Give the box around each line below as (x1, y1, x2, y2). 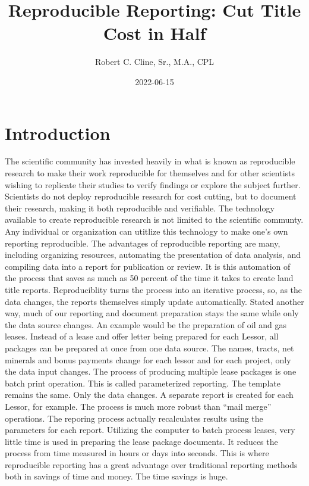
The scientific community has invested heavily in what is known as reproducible (5, 155, 295, 167)
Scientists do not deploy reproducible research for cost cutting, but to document (5, 190, 297, 202)
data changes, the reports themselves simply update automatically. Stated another (5, 295, 304, 307)
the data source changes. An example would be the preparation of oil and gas (5, 318, 287, 331)
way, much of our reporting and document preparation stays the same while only (5, 307, 299, 319)
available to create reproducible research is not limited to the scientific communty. (5, 213, 304, 226)
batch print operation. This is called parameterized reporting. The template (5, 376, 280, 389)
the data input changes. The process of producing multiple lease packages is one (5, 365, 297, 378)
